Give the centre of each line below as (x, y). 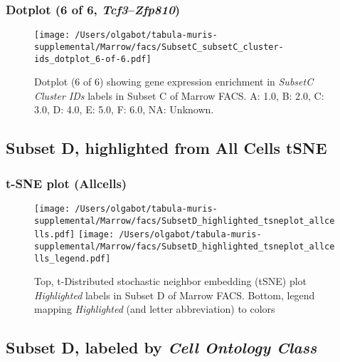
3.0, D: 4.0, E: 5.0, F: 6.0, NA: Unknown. (124, 109)
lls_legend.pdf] (73, 258)
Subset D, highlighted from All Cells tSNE (166, 148)
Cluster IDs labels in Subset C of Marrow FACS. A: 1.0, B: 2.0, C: (179, 95)
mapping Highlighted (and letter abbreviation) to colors (155, 309)
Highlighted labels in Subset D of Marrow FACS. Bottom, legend (175, 295)
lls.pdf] (55, 235)
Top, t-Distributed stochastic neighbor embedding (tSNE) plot (171, 281)
